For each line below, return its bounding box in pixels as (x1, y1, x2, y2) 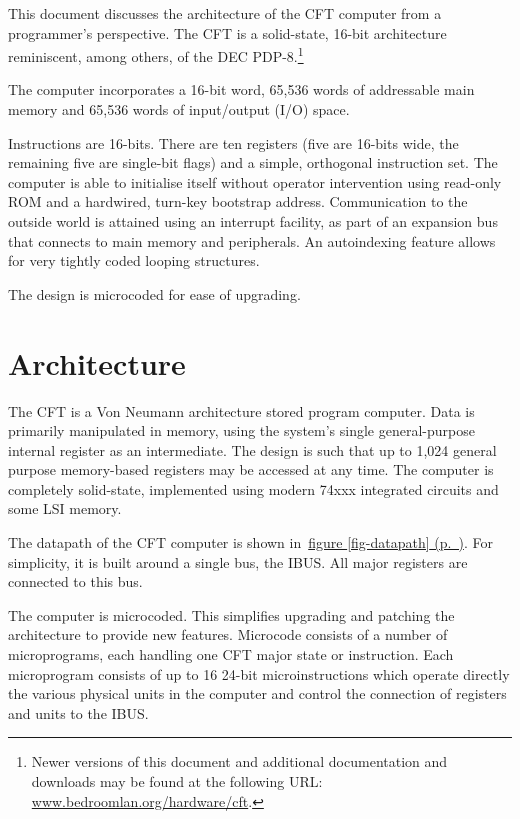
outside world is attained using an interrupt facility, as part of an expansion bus (8, 211, 498, 231)
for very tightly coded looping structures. (8, 250, 260, 271)
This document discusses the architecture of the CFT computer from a (8, 3, 442, 23)
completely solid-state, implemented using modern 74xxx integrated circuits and (8, 478, 499, 499)
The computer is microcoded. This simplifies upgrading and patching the (8, 604, 455, 625)
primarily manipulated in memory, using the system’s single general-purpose (8, 420, 475, 441)
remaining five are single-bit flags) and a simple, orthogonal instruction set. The (8, 152, 498, 173)
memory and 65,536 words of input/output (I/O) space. (8, 99, 350, 120)
